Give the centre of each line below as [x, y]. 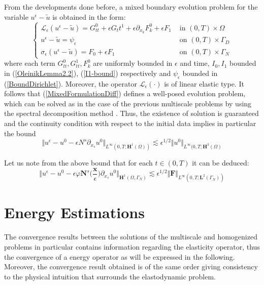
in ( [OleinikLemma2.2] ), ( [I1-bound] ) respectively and [88, 73]
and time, [195, 63]
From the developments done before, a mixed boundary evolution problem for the [131, 7]
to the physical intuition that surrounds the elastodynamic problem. [110, 276]
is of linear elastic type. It [204, 83]
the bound [20, 133]
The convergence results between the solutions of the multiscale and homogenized [131, 237]
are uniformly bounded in [133, 63]
